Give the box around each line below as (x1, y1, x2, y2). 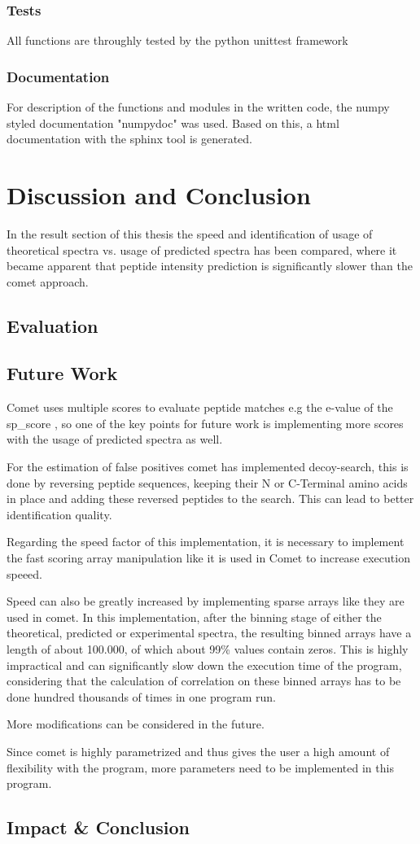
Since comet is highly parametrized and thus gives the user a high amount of (7, 742, 390, 759)
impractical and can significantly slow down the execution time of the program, (7, 656, 402, 673)
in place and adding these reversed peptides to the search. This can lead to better (7, 490, 414, 507)
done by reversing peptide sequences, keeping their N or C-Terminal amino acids (7, 474, 408, 491)
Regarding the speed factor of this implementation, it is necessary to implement (7, 533, 405, 550)
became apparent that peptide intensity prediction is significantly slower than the (7, 257, 413, 274)
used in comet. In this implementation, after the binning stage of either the (7, 608, 382, 625)
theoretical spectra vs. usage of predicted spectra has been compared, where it (7, 241, 397, 258)
